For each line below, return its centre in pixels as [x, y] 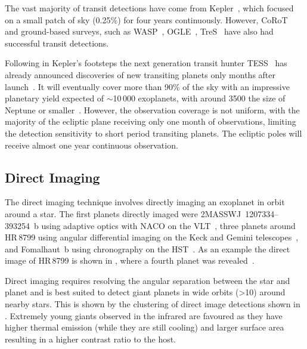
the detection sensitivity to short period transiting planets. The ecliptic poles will [153, 133]
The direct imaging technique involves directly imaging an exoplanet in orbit [145, 202]
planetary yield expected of [55, 98]
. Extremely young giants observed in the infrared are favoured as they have [144, 315]
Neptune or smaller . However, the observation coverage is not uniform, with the [152, 109]
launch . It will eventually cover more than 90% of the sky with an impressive [147, 86]
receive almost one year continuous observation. [92, 145]
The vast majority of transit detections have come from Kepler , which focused [149, 8]
